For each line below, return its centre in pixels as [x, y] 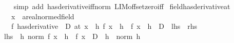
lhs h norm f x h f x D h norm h [72, 36]
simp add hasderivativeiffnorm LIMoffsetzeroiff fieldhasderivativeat [122, 6]
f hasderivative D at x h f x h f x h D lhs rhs [104, 26]
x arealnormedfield [43, 16]
